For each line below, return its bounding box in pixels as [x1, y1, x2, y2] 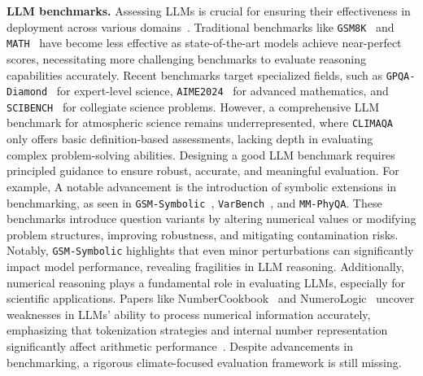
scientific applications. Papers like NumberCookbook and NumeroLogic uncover [7, 290, 415, 307]
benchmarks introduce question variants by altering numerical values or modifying [7, 210, 416, 227]
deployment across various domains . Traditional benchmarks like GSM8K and [7, 18, 395, 35]
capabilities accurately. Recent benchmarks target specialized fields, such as [7, 66, 382, 83]
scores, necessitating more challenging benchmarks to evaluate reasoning [7, 50, 366, 67]
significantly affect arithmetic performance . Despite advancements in [7, 337, 353, 354]
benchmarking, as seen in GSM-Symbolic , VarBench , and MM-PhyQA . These [7, 194, 382, 211]
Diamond [7, 86, 48, 98]
